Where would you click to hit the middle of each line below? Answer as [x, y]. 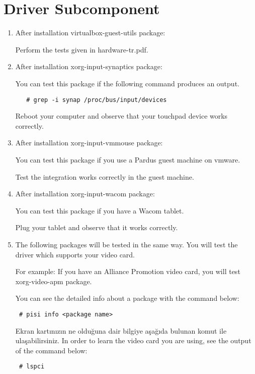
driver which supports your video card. [75, 254]
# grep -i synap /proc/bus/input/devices [97, 100]
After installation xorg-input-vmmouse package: [89, 143]
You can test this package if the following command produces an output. [127, 83]
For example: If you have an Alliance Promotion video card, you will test [128, 271]
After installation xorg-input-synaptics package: [89, 66]
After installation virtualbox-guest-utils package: [90, 33]
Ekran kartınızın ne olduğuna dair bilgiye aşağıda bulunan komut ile [121, 330]
